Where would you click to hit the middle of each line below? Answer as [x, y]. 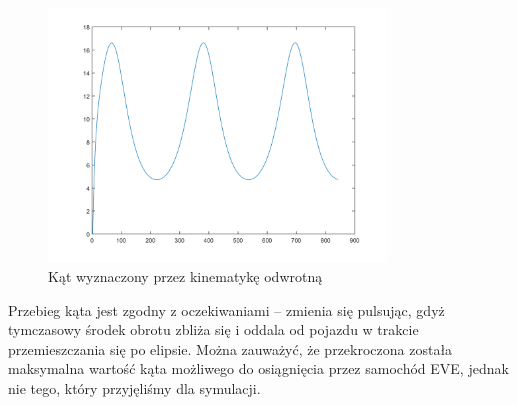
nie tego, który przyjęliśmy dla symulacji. [134, 387]
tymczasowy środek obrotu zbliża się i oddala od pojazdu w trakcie [213, 329]
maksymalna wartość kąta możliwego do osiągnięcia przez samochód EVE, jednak [258, 368]
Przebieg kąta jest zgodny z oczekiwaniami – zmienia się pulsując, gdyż [226, 309]
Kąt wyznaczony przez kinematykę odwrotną [185, 275]
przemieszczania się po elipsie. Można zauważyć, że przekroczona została [230, 348]
